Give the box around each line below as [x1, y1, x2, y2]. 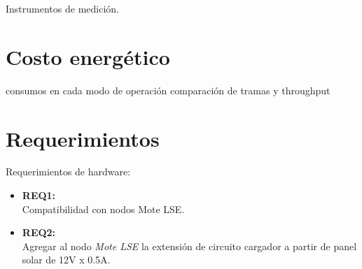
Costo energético [6, 42, 170, 71]
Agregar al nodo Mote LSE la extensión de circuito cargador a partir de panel [22, 238, 357, 253]
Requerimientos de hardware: [6, 164, 131, 179]
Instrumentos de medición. [6, 1, 119, 15]
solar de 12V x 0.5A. [22, 252, 111, 267]
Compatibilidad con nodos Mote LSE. [22, 201, 185, 216]
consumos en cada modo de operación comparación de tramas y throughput [6, 82, 330, 97]
